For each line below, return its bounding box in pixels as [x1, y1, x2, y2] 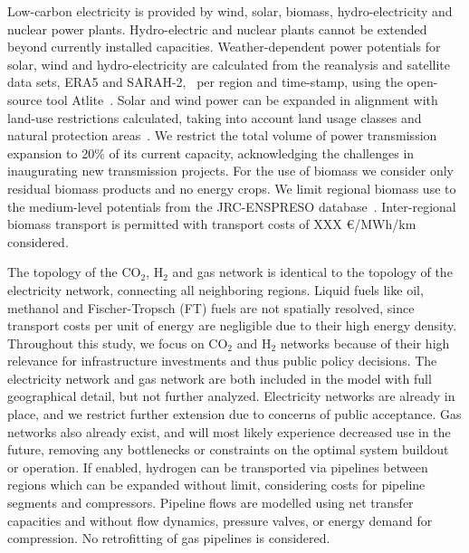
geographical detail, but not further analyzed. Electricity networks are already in [7, 386, 455, 405]
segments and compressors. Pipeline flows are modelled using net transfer [7, 493, 414, 512]
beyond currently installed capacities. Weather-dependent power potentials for [7, 37, 441, 56]
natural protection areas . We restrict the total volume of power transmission [7, 126, 437, 145]
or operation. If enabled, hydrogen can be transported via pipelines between [7, 457, 428, 476]
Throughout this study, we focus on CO [7, 333, 228, 352]
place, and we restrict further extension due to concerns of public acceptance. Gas [7, 405, 462, 424]
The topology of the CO [7, 262, 141, 281]
